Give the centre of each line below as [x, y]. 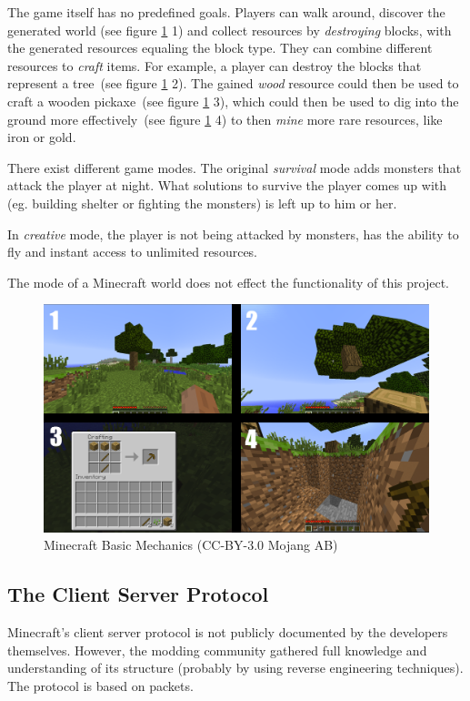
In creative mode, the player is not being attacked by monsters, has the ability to [233, 234]
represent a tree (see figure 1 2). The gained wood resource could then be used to [233, 83]
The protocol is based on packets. [100, 685]
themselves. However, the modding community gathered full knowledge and [217, 650]
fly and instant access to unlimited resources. [133, 252]
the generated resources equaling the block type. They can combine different [220, 48]
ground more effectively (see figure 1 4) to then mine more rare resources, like [225, 119]
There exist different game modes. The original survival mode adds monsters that [235, 167]
